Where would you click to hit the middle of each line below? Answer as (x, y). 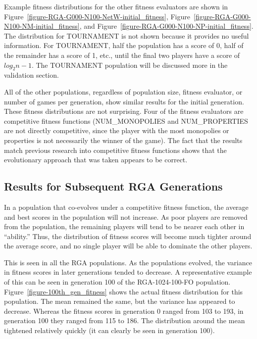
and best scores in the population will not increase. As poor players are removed (126, 217)
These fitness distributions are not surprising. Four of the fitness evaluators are (124, 111)
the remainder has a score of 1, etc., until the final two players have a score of (122, 55)
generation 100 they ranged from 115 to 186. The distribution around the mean (125, 320)
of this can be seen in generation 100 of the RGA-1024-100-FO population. (117, 282)
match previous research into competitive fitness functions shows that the (115, 150)
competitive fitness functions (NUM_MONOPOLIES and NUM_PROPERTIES (126, 121)
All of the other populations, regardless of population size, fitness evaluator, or (123, 91)
